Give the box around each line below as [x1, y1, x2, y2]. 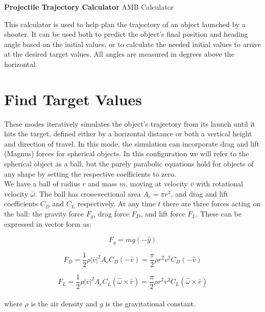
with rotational [196, 178, 243, 189]
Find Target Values [4, 88, 142, 109]
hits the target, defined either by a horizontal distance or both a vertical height [4, 128, 252, 139]
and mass [88, 178, 117, 189]
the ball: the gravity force [4, 208, 84, 219]
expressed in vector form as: [4, 219, 91, 229]
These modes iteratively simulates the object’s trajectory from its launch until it [4, 118, 255, 129]
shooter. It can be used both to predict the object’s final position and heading [4, 29, 248, 39]
